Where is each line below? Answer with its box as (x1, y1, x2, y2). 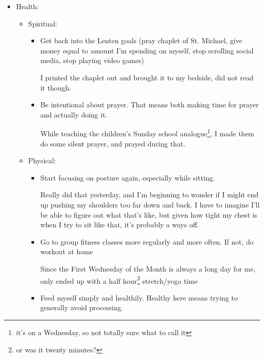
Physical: (28, 155, 56, 166)
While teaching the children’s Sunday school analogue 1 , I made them (40, 127, 254, 138)
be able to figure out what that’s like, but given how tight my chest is (40, 209, 257, 220)
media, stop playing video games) (40, 55, 144, 66)
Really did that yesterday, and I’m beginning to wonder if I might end (40, 189, 259, 200)
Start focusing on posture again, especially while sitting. (40, 172, 215, 183)
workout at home (40, 246, 93, 257)
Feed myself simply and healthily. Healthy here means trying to (40, 292, 238, 303)
